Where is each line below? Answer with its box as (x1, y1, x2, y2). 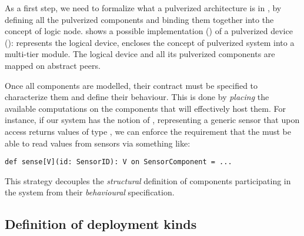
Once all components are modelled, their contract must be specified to (5, 79, 258, 91)
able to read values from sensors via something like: (5, 137, 191, 149)
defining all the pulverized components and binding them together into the (5, 13, 274, 25)
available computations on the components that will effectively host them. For (5, 102, 286, 114)
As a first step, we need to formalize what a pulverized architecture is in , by (5, 2, 282, 14)
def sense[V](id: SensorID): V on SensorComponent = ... (5, 158, 232, 167)
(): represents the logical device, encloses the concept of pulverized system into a (5, 36, 295, 48)
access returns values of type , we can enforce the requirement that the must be (5, 125, 292, 137)
